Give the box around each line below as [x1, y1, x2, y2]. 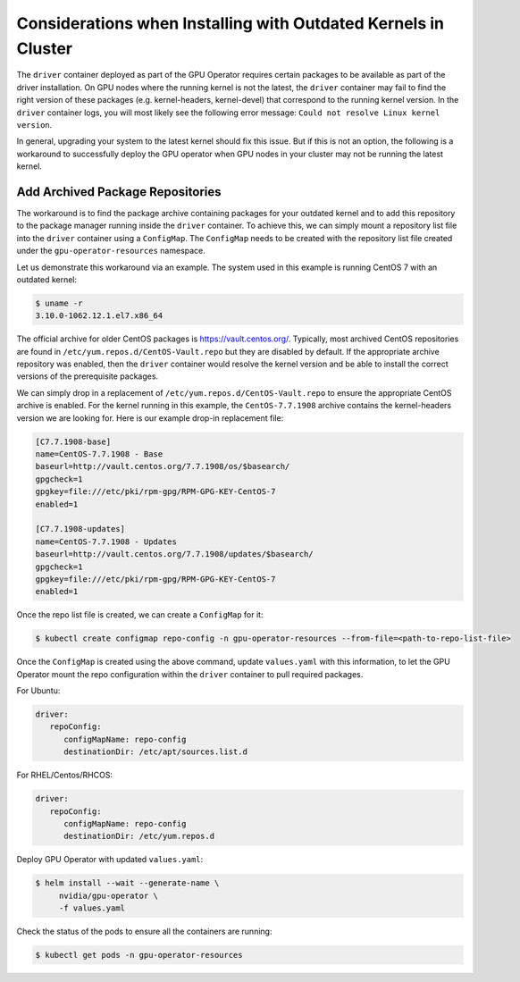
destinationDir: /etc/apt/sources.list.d [63, 747, 247, 757]
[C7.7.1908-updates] [35, 524, 125, 534]
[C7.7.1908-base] [35, 436, 112, 447]
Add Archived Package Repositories [16, 184, 222, 199]
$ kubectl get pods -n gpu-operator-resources [35, 950, 243, 961]
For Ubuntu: [16, 685, 61, 696]
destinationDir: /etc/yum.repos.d [63, 831, 214, 842]
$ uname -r [35, 298, 83, 308]
